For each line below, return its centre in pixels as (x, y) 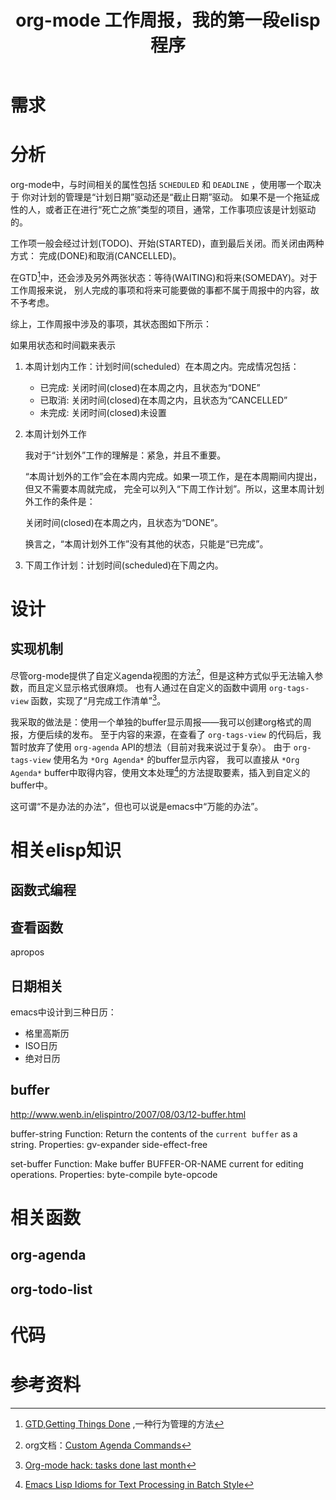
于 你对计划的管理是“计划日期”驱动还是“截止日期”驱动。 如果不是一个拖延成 (165, 197)
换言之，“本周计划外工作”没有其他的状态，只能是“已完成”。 (146, 543)
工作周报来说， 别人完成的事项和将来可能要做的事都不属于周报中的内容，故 (165, 290)
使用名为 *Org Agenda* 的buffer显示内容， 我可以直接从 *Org (176, 760)
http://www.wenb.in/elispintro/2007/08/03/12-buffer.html (128, 1114)
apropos (27, 952)
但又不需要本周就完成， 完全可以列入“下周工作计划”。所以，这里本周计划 (174, 488)
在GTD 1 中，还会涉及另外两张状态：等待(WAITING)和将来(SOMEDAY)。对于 (164, 276)
